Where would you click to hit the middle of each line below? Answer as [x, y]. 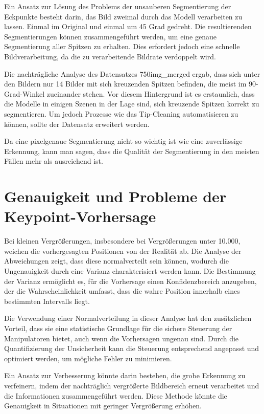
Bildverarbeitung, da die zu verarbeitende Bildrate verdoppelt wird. [110, 56]
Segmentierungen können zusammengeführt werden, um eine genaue [110, 36]
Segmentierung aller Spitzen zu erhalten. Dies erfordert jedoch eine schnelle [122, 46]
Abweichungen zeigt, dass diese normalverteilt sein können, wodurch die [116, 261]
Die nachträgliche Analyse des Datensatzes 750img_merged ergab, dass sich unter [132, 73]
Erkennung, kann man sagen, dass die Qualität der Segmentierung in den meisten [132, 151]
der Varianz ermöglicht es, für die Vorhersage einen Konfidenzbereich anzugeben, [130, 281]
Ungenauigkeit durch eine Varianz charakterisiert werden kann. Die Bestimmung [130, 271]
